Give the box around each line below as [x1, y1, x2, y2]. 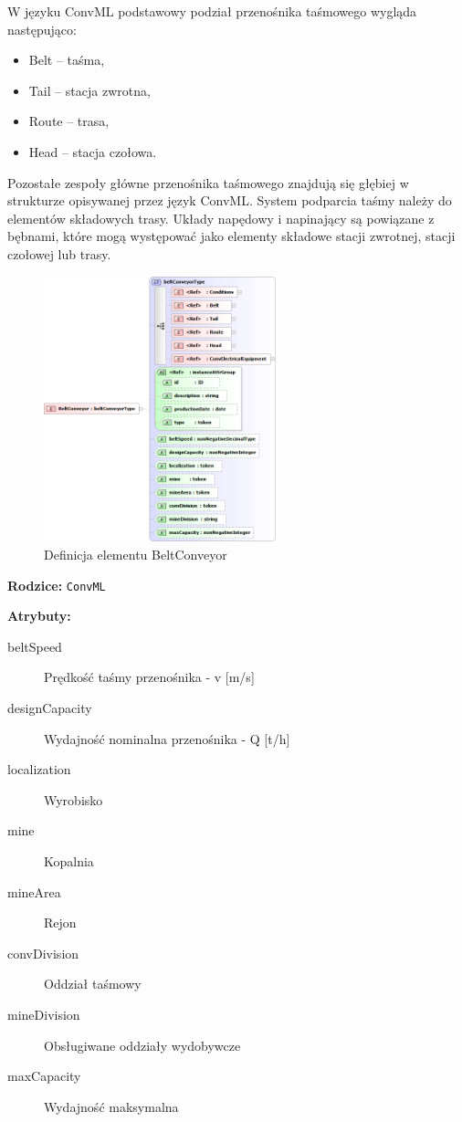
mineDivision [7, 1004, 80, 1023]
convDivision [7, 943, 79, 962]
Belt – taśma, [28, 50, 105, 69]
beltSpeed [7, 636, 62, 655]
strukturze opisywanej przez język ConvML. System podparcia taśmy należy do [7, 191, 452, 210]
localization [7, 760, 71, 779]
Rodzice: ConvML [7, 575, 106, 594]
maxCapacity [7, 1066, 81, 1085]
